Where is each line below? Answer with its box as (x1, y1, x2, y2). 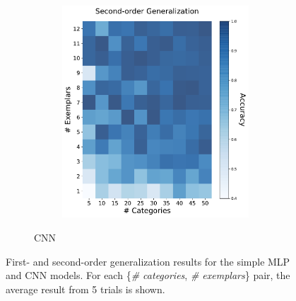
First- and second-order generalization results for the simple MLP (6, 254, 290, 268)
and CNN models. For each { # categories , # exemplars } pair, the (6, 268, 290, 283)
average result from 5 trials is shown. (6, 281, 165, 296)
